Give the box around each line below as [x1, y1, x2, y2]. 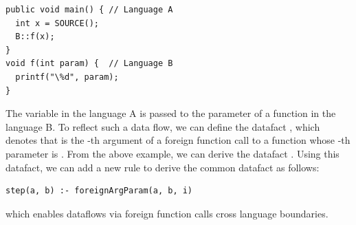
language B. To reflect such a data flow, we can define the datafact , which [5, 119, 320, 133]
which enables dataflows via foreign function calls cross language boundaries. [5, 206, 329, 220]
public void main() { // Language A [5, 5, 173, 14]
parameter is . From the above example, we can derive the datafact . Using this [5, 146, 340, 160]
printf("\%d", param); [15, 72, 119, 82]
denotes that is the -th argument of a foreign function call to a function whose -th [5, 133, 351, 147]
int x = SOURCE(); [15, 18, 100, 28]
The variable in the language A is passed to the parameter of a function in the [5, 106, 336, 120]
